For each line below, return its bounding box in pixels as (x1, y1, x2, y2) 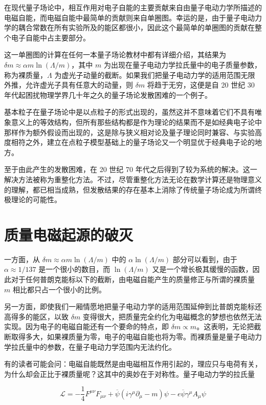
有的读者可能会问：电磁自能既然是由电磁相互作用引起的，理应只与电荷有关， (4, 358, 262, 369)
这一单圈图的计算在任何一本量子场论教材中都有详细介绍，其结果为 (4, 49, 226, 60)
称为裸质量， (4, 69, 47, 80)
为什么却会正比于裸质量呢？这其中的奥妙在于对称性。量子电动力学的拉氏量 (4, 368, 255, 379)
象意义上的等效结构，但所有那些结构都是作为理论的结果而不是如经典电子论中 (4, 116, 262, 127)
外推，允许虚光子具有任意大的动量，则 (4, 79, 133, 90)
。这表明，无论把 (196, 321, 254, 332)
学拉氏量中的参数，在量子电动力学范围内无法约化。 (4, 341, 176, 352)
